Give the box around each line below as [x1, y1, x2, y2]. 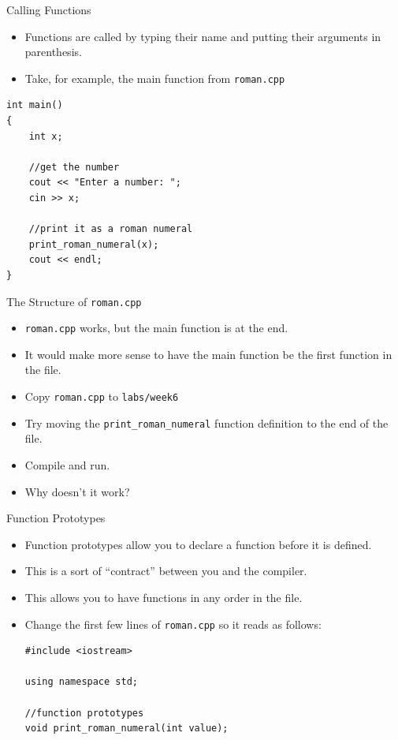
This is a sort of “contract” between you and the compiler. [24, 562, 307, 579]
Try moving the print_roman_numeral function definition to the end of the [24, 414, 389, 431]
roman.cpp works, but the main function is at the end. [24, 320, 288, 336]
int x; [28, 130, 63, 142]
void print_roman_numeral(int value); [24, 723, 229, 734]
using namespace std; [24, 676, 138, 688]
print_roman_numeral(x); [28, 238, 159, 250]
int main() [6, 99, 63, 111]
